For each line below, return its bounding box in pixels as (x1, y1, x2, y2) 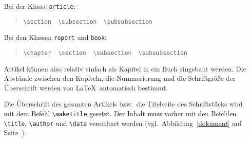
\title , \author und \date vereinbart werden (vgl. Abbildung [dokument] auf (4, 118, 242, 128)
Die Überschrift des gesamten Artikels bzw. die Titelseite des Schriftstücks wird (4, 99, 243, 109)
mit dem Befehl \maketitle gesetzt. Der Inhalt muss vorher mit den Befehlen (4, 108, 237, 118)
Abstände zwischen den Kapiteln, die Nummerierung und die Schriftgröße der (4, 73, 236, 83)
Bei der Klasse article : (4, 1, 76, 11)
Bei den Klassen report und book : (4, 32, 107, 42)
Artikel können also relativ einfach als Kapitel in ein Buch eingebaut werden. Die (4, 63, 246, 73)
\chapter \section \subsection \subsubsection (23, 49, 188, 56)
